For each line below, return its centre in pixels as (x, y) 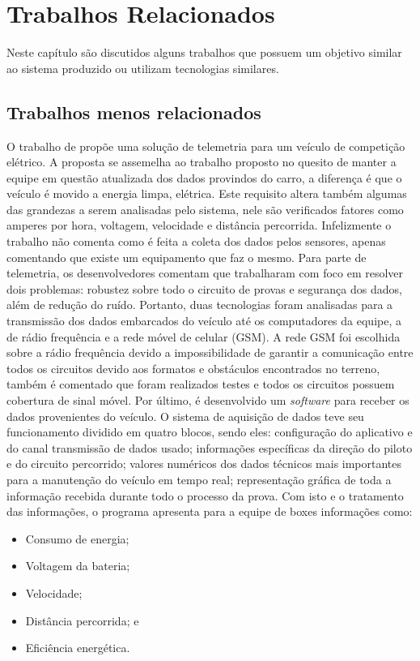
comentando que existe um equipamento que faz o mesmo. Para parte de (187, 257)
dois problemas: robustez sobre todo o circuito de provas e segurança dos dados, (204, 288)
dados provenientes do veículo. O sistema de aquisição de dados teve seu (185, 416)
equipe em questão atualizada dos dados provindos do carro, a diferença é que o (204, 177)
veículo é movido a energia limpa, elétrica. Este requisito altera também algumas (207, 193)
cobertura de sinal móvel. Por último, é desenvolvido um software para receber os (208, 400)
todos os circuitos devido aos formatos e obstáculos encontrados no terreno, (193, 368)
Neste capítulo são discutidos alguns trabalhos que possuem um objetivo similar (204, 52)
